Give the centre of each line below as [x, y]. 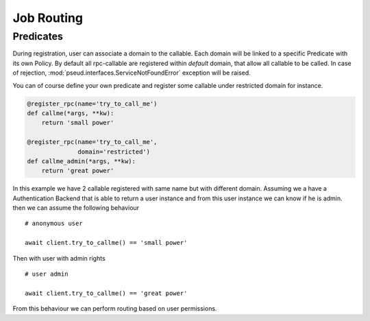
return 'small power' [78, 123]
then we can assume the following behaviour [76, 208]
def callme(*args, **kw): [71, 113]
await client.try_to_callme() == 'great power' [106, 293]
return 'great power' [78, 171]
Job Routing [48, 18]
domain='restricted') [114, 152]
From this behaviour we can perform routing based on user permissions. [115, 309]
